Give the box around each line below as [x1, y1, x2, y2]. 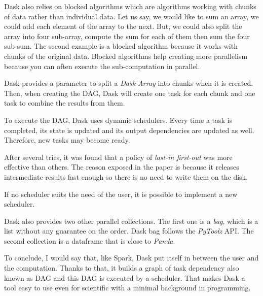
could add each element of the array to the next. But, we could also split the [4, 21, 242, 31]
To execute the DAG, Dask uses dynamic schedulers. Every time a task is [4, 114, 233, 125]
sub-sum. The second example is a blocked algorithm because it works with [4, 41, 238, 51]
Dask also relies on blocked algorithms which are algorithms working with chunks [4, 1, 256, 11]
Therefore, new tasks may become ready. [4, 135, 130, 145]
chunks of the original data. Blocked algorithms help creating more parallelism [4, 50, 248, 61]
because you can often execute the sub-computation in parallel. [4, 60, 200, 71]
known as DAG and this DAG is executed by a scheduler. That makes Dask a [4, 272, 245, 283]
